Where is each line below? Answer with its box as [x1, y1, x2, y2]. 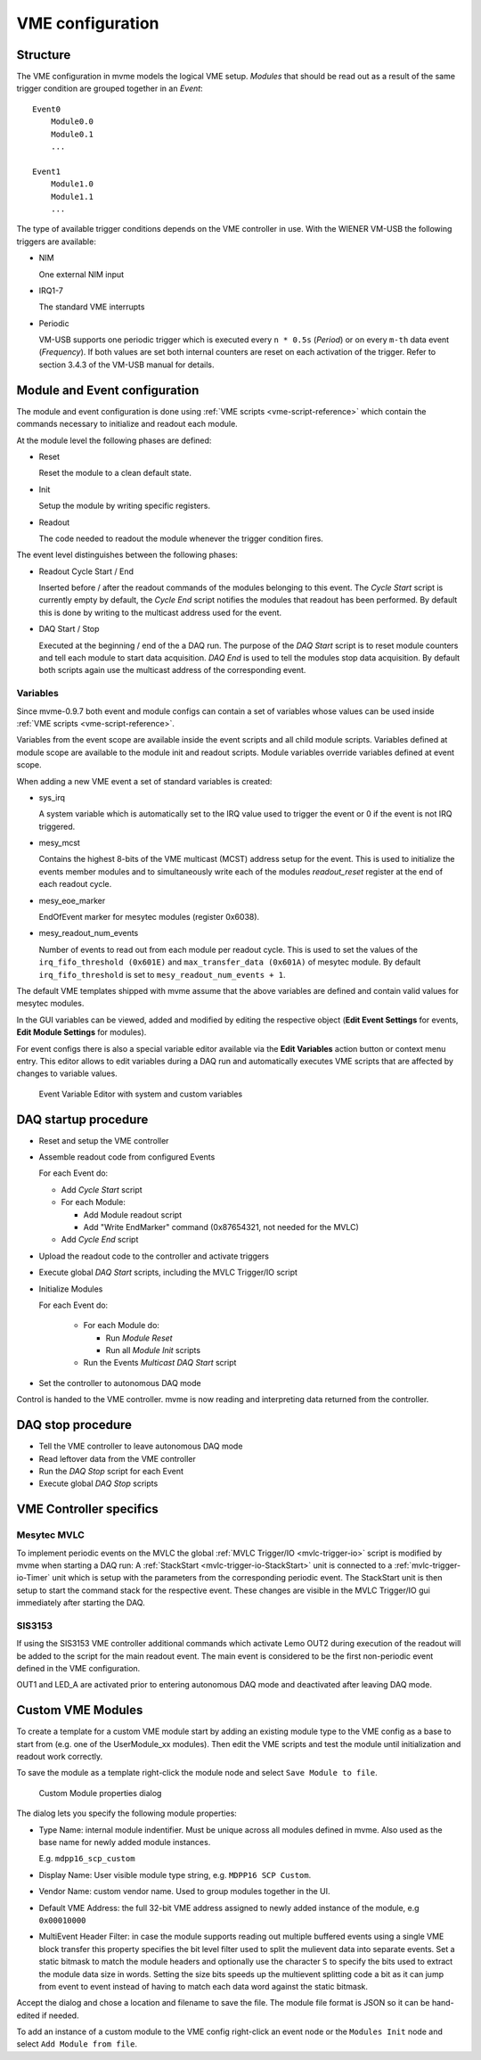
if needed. [41, 2010, 79, 2021]
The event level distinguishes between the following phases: [16, 549, 238, 561]
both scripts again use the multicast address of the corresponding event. [38, 665, 306, 676]
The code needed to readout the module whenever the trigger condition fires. [38, 533, 324, 544]
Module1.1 [50, 192, 94, 201]
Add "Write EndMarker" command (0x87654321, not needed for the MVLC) [83, 1221, 360, 1232]
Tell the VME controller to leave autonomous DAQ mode [38, 1440, 243, 1452]
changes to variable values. [16, 1068, 118, 1079]
